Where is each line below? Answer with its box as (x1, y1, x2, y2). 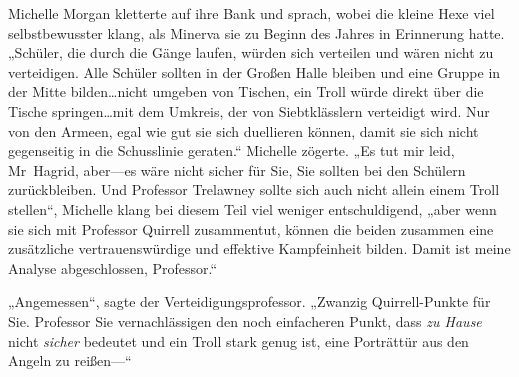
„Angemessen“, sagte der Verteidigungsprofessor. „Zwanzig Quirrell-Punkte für (8, 291, 491, 312)
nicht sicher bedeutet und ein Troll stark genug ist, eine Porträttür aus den (8, 330, 469, 351)
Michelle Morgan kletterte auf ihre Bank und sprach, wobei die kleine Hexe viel (8, 3, 495, 23)
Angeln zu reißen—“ (8, 350, 132, 371)
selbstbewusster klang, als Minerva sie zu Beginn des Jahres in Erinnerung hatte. (8, 22, 505, 43)
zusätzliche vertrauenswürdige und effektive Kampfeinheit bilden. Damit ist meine (8, 238, 511, 259)
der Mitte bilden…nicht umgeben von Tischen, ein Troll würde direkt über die (8, 81, 484, 102)
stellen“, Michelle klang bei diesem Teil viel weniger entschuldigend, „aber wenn (8, 198, 497, 219)
